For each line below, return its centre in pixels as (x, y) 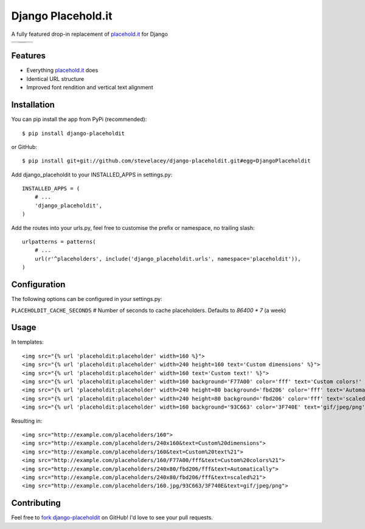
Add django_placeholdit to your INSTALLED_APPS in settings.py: (92, 175)
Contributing (36, 503)
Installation (33, 105)
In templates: (27, 342)
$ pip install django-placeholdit (73, 133)
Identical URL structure (55, 78)
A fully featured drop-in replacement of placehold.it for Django (90, 34)
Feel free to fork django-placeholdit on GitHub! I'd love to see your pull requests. (112, 517)
